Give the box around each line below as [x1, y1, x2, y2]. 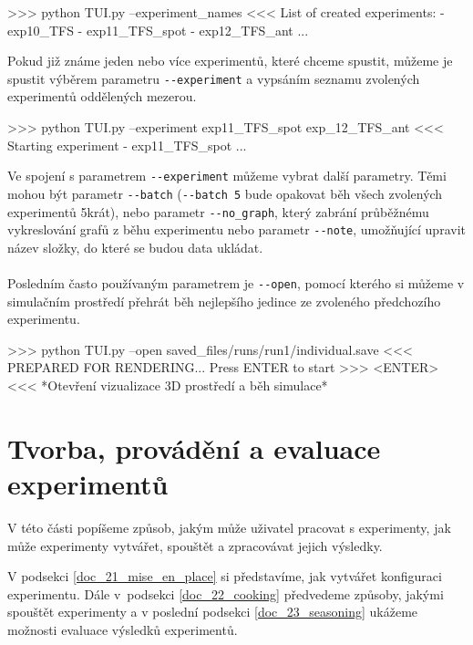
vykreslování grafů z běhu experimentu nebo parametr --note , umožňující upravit [7, 220, 466, 239]
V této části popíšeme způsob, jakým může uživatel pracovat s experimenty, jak [7, 517, 451, 536]
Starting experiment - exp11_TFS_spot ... [7, 135, 247, 154]
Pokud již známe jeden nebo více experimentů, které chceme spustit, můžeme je [7, 51, 453, 70]
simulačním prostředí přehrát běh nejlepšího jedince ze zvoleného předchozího [7, 291, 441, 310]
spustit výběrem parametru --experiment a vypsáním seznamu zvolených [7, 68, 420, 88]
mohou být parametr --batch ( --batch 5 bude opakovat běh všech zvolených [7, 183, 443, 203]
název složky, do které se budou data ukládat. [7, 237, 263, 256]
